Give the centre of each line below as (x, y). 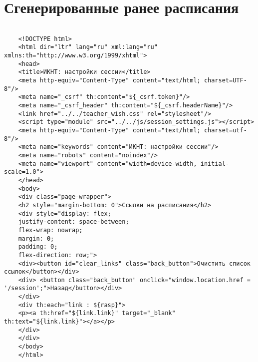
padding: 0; (38, 247)
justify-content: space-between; (74, 222)
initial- (215, 164)
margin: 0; (36, 238)
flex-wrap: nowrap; (50, 230)
